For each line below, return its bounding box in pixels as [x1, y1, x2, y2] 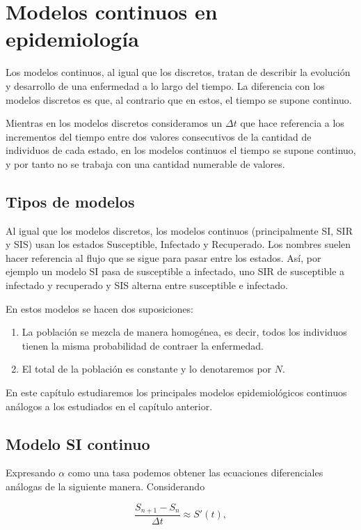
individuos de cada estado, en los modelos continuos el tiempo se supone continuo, [6, 143, 356, 157]
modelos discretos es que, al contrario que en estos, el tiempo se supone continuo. [6, 92, 352, 107]
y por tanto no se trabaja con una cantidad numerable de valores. [6, 156, 285, 171]
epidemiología [6, 24, 139, 53]
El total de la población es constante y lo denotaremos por [22, 361, 272, 376]
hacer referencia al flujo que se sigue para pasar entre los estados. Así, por [6, 250, 321, 265]
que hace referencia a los [240, 116, 344, 130]
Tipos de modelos [6, 190, 135, 212]
